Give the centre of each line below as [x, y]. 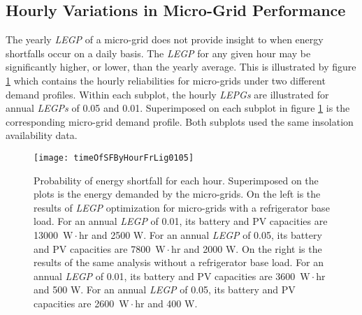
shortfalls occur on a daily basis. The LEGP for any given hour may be [158, 53]
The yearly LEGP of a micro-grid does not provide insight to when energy [165, 39]
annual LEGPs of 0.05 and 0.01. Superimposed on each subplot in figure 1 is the [178, 108]
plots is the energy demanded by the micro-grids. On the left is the [177, 194]
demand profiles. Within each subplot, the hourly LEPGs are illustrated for [167, 94]
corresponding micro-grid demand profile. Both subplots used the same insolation [180, 121]
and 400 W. [173, 303]
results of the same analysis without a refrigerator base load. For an [179, 262]
